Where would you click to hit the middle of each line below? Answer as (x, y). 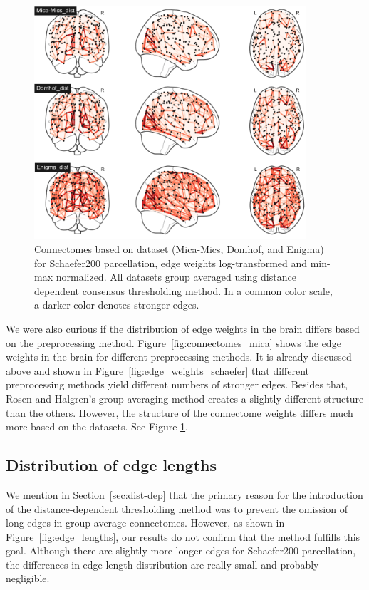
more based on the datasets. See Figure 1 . (97, 426)
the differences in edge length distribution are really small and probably (162, 564)
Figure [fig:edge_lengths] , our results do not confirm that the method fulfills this (183, 536)
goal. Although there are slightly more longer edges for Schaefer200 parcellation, (181, 550)
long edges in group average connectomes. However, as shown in (145, 523)
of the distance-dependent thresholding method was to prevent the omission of (177, 508)
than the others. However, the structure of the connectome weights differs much (180, 412)
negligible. (28, 578)
